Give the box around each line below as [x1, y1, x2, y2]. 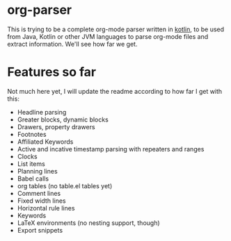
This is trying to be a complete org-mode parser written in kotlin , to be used [7, 25, 225, 33]
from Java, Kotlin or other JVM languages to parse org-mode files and [7, 32, 209, 40]
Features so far [7, 65, 96, 80]
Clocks [17, 152, 38, 160]
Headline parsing [17, 108, 67, 116]
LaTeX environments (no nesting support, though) [17, 218, 160, 227]
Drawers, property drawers [17, 122, 95, 131]
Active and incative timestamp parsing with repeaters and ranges [17, 144, 205, 153]
